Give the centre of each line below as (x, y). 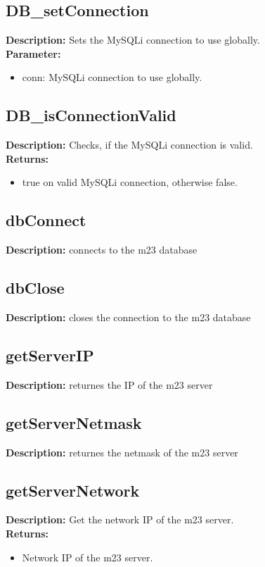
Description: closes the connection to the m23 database (128, 317)
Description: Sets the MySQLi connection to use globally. (133, 40)
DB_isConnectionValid (91, 115)
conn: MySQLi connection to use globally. (112, 77)
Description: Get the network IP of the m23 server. (120, 519)
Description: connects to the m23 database (102, 250)
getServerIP (50, 355)
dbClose (35, 288)
